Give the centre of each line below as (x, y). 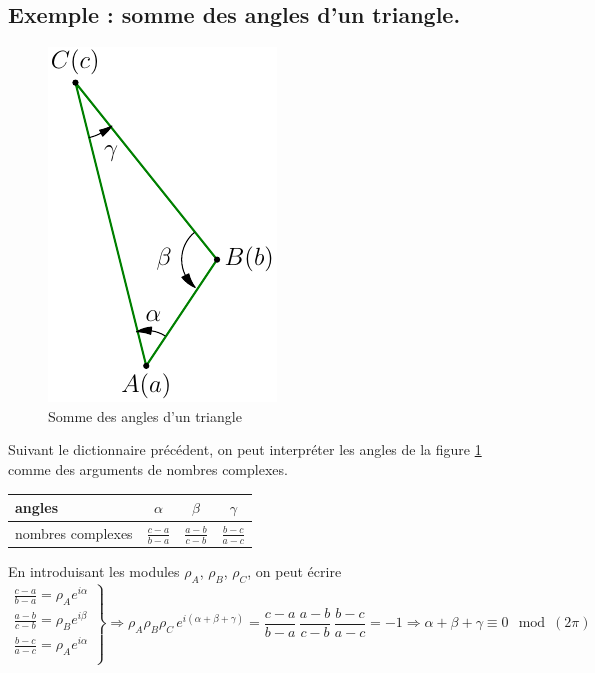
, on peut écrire (294, 571)
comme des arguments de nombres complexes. (148, 468)
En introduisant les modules (94, 571)
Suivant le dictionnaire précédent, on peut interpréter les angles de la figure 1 (245, 449)
